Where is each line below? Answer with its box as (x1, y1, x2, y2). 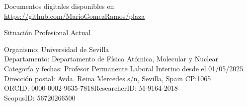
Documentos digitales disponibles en (4, 1, 114, 11)
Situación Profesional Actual (4, 27, 91, 38)
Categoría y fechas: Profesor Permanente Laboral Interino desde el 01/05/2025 (4, 63, 244, 73)
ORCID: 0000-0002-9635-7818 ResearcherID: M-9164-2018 (4, 83, 178, 93)
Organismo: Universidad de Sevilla (4, 44, 109, 54)
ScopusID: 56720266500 (4, 92, 76, 103)
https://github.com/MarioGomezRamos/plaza (4, 10, 145, 21)
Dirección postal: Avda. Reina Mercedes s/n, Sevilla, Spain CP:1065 (4, 73, 211, 83)
